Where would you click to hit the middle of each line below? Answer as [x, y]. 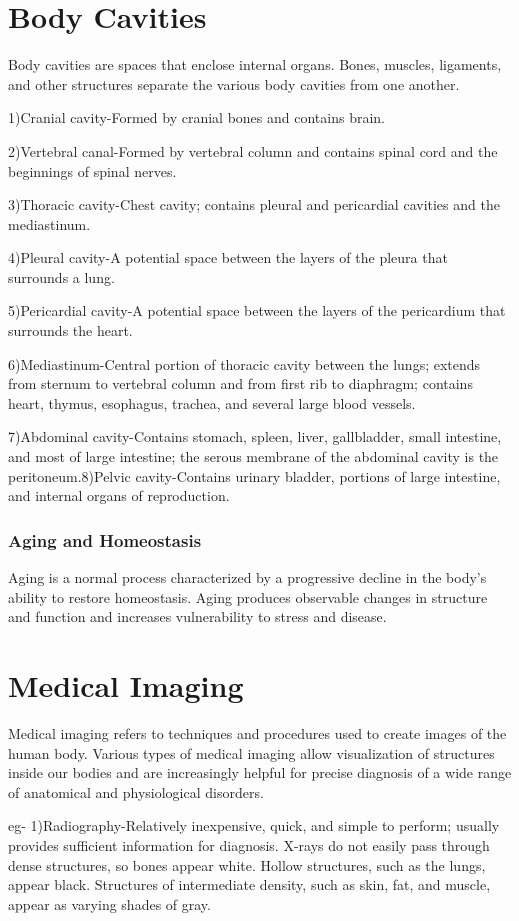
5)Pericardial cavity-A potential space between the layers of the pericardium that [257, 310]
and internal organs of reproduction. [119, 495]
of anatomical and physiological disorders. [136, 791]
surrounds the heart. [70, 330]
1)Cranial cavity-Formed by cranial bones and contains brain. [196, 117]
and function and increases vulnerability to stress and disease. [197, 616]
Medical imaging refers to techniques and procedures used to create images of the [257, 732]
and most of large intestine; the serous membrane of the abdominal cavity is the [253, 456]
